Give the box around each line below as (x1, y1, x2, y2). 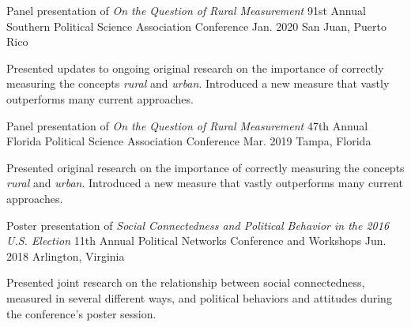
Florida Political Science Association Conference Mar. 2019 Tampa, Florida (6, 133, 371, 149)
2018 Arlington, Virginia (6, 247, 125, 264)
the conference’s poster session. (6, 305, 156, 321)
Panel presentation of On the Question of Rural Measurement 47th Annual (6, 117, 368, 133)
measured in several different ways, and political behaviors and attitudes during (6, 289, 392, 306)
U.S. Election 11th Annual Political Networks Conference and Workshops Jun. (6, 232, 386, 249)
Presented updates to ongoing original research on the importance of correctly (6, 59, 384, 76)
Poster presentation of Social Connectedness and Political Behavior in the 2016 (6, 216, 390, 233)
